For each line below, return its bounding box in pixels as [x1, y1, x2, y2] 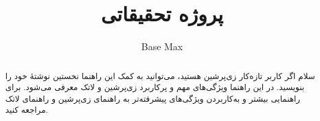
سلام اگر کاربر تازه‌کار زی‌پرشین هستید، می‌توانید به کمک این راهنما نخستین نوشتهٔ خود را [5, 69, 315, 81]
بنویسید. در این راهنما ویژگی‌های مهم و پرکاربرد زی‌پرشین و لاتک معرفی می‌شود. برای [5, 81, 305, 93]
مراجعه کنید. [5, 104, 48, 115]
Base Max [141, 39, 183, 54]
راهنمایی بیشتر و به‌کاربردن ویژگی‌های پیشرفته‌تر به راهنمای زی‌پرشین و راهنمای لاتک [5, 92, 301, 104]
